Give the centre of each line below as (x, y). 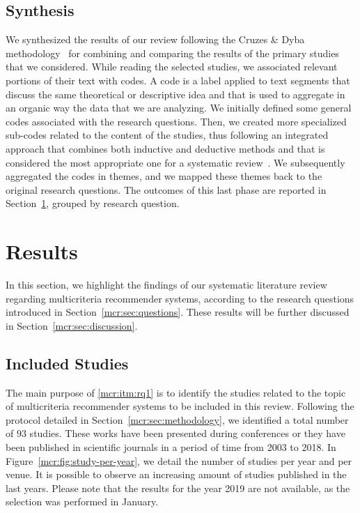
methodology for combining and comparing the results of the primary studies (172, 53)
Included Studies (67, 363)
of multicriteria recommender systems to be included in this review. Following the (180, 406)
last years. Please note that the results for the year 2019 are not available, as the (178, 488)
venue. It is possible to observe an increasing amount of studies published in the (176, 474)
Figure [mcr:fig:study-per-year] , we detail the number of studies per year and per (179, 460)
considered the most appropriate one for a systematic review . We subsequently (175, 162)
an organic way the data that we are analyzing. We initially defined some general (179, 108)
